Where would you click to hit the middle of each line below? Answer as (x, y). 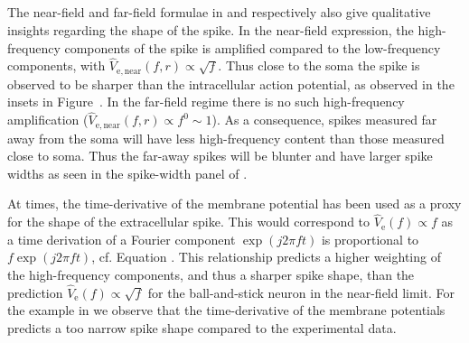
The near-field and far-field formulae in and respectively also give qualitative (219, 12)
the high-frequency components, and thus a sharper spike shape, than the (211, 275)
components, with (56, 65)
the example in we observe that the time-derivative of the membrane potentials (226, 310)
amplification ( (48, 120)
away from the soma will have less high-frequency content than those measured (226, 138)
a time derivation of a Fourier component (122, 239)
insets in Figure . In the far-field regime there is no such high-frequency (206, 102)
